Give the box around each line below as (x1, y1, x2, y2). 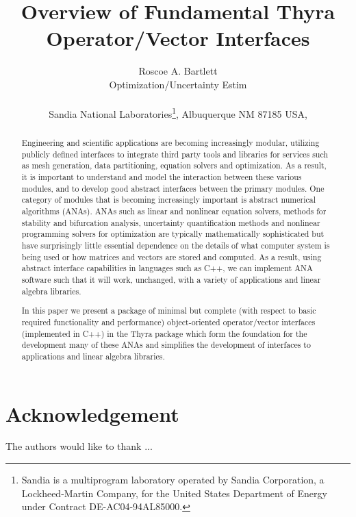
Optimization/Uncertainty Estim (109, 77, 247, 91)
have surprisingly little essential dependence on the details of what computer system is (21, 240, 330, 251)
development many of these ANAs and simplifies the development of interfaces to (21, 339, 311, 351)
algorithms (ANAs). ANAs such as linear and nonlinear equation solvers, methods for (21, 205, 327, 217)
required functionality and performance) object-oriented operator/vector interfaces (21, 316, 316, 327)
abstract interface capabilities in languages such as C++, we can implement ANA (21, 262, 313, 274)
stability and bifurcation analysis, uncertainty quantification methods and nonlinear (21, 216, 320, 228)
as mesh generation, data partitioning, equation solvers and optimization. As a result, (21, 160, 327, 171)
